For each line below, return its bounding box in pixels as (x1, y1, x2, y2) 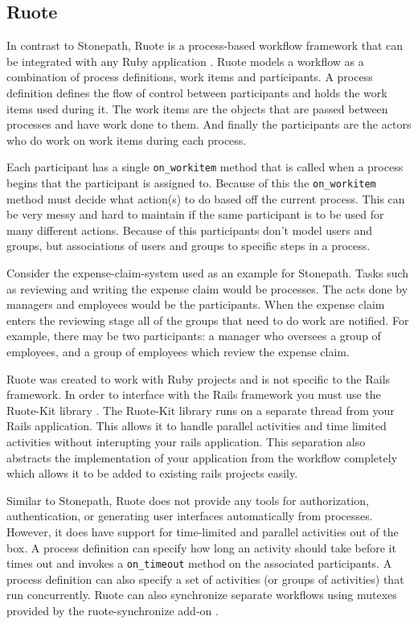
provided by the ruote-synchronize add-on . (6, 601, 219, 618)
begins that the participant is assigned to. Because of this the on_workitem (6, 174, 376, 191)
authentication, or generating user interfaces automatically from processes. (6, 507, 373, 524)
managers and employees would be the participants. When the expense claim (6, 296, 385, 313)
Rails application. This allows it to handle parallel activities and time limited (6, 417, 387, 434)
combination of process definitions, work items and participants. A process (6, 68, 373, 85)
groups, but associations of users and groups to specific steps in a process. (6, 237, 371, 254)
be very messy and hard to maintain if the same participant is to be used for (6, 206, 384, 223)
